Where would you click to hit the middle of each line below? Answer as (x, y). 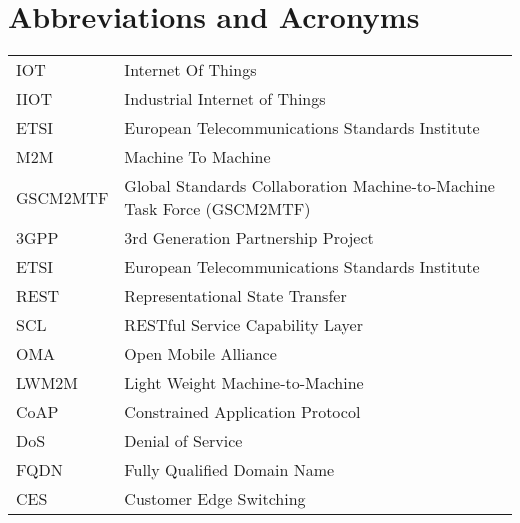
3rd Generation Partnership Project (249, 238)
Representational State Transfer (235, 296)
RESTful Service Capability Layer (243, 325)
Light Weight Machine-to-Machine (244, 383)
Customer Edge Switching (215, 499)
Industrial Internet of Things (225, 99)
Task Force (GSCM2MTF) (217, 209)
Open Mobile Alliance (200, 354)
